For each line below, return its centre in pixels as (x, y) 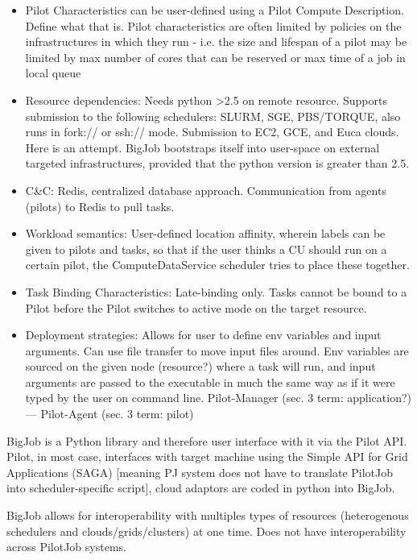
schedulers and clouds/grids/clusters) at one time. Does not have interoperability (206, 531)
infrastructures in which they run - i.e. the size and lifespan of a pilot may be (216, 41)
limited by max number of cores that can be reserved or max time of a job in (215, 57)
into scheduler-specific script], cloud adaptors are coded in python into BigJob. (201, 488)
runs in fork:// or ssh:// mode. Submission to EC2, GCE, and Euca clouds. (212, 132)
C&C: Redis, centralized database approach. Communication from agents (206, 190)
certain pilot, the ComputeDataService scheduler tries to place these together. (217, 265)
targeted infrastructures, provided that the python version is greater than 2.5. (217, 163)
